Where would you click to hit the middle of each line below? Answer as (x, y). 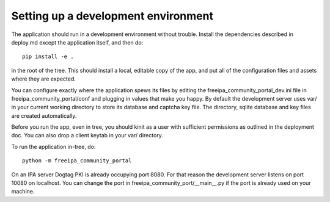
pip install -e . (48, 57)
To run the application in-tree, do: (53, 146)
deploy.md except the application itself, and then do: (77, 42)
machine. (23, 192)
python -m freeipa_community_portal (77, 161)
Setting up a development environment (112, 16)
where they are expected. (44, 79)
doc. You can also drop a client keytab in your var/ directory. (87, 135)
